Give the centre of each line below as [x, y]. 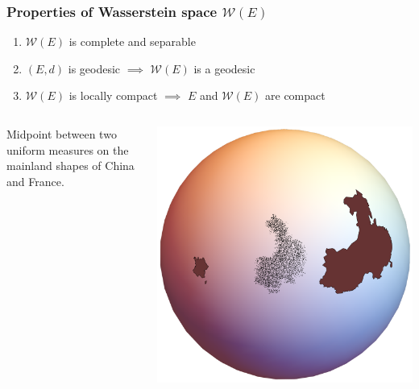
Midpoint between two [62, 134]
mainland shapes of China [71, 166]
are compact [295, 95]
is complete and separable [132, 41]
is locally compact [113, 95]
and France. [35, 181]
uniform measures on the [68, 149]
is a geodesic [224, 68]
